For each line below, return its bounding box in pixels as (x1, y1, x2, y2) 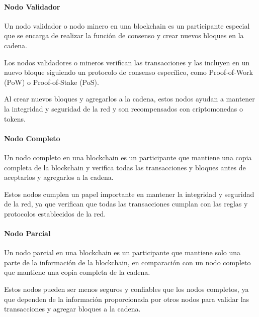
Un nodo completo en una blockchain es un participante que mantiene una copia (4, 152, 252, 162)
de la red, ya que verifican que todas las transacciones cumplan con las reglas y (4, 198, 248, 209)
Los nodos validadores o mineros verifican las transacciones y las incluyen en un (4, 57, 250, 67)
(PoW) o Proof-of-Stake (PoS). (4, 76, 99, 87)
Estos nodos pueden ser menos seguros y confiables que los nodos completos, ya (4, 284, 249, 294)
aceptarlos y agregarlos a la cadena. (4, 172, 114, 182)
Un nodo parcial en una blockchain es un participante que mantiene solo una (4, 247, 241, 258)
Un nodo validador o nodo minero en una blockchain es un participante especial (4, 20, 250, 31)
